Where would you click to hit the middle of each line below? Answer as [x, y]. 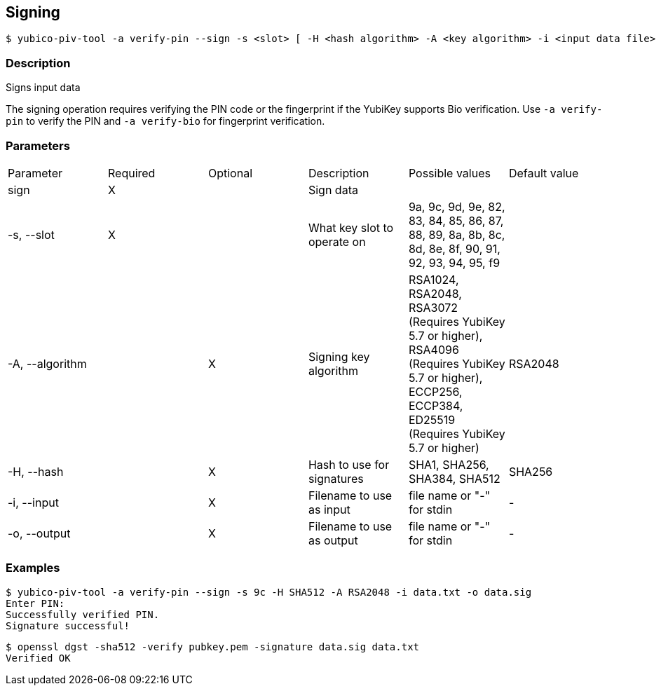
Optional [230, 173]
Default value [544, 173]
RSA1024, [434, 279]
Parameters [38, 145]
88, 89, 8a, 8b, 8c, [457, 234]
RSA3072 [433, 307]
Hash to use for [349, 464]
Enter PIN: [35, 603]
